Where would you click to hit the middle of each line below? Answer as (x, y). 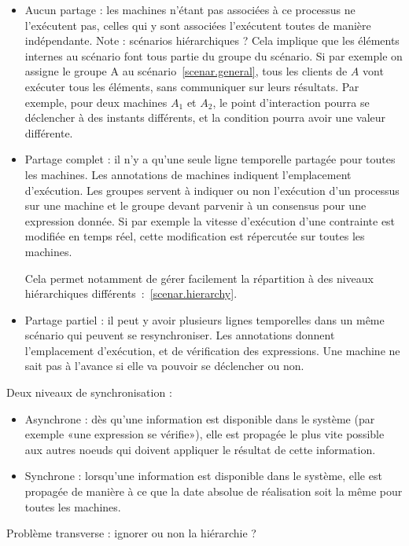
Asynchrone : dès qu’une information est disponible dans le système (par (200, 418)
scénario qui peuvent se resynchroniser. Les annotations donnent (180, 335)
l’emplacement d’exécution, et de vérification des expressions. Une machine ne (212, 350)
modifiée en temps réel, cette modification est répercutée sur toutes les (195, 236)
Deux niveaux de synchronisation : (89, 392)
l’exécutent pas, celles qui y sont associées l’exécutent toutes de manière (198, 25)
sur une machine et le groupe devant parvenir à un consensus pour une (195, 205)
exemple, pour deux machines (96, 102)
